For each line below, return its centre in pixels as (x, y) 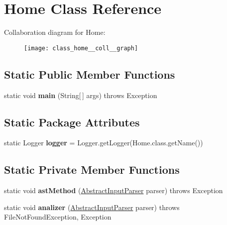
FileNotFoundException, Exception (58, 217)
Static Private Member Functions (92, 169)
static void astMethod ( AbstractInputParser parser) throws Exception (113, 190)
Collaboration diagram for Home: (55, 32)
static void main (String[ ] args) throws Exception (81, 95)
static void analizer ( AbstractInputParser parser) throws (92, 207)
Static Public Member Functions (90, 74)
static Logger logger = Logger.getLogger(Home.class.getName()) (104, 143)
